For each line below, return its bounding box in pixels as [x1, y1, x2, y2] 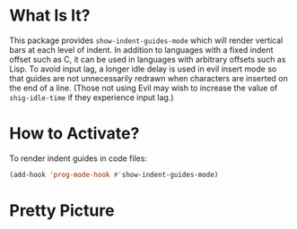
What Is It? [9, 5, 91, 26]
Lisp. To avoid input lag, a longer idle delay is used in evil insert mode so [9, 64, 277, 74]
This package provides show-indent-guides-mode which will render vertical [9, 35, 284, 46]
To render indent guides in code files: [9, 153, 148, 164]
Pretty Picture [9, 200, 115, 220]
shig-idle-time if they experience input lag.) [9, 91, 174, 103]
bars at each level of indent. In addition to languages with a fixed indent [9, 44, 274, 55]
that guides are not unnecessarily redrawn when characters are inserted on [9, 72, 289, 83]
